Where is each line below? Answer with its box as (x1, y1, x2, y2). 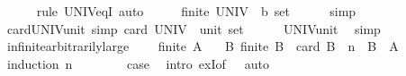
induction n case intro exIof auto (6, 54, 270, 72)
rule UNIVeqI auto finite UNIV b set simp (36, 2, 356, 20)
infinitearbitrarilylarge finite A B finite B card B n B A (6, 37, 399, 55)
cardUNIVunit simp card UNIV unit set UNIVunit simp (6, 19, 381, 38)
